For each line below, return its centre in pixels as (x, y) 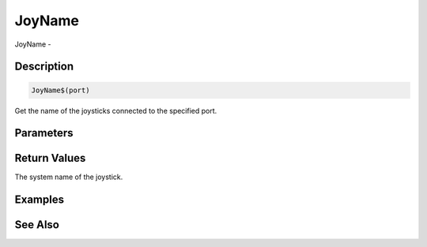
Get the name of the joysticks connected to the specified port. (116, 110)
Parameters (44, 133)
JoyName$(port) (60, 90)
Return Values (50, 158)
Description (44, 67)
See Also (37, 225)
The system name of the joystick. (69, 177)
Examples (40, 200)
